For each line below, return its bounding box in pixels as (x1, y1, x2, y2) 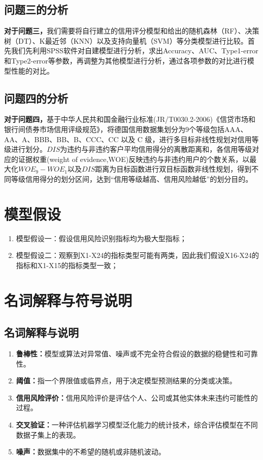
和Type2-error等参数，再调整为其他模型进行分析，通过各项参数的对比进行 (4, 55, 247, 65)
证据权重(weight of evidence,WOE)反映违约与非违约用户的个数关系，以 (18, 153, 250, 164)
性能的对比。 (11, 65, 54, 76)
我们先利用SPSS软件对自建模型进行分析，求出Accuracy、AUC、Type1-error (11, 45, 258, 56)
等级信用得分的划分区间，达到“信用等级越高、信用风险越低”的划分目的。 (11, 173, 253, 184)
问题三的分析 (4, 2, 68, 17)
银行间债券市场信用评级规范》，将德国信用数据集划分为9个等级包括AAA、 (4, 123, 248, 134)
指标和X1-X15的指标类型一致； (16, 259, 118, 270)
